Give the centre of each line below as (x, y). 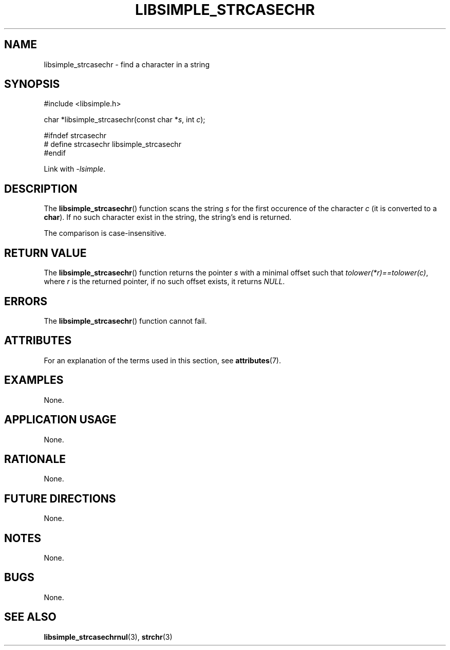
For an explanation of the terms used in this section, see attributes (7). (162, 360)
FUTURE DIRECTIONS (60, 498)
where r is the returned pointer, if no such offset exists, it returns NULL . (164, 282)
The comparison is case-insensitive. (105, 233)
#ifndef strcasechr (75, 136)
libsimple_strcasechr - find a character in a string (127, 64)
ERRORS (26, 301)
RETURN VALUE (45, 253)
